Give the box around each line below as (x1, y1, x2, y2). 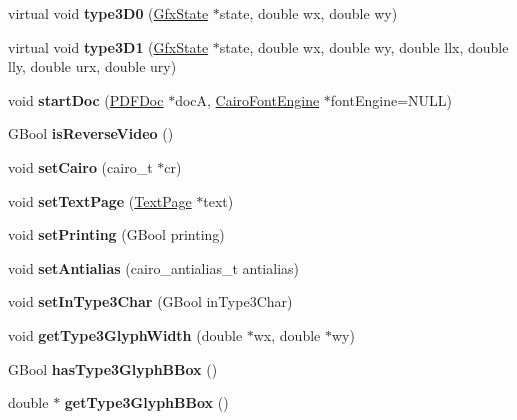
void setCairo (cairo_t (8, 156, 153, 177)
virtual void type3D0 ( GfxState (8, 3, 209, 23)
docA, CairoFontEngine (175, 89, 320, 110)
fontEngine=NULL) (330, 89, 452, 110)
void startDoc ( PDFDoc (8, 89, 164, 110)
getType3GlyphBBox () (64, 392, 229, 413)
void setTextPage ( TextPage (8, 190, 192, 211)
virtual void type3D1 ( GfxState (8, 36, 209, 57)
